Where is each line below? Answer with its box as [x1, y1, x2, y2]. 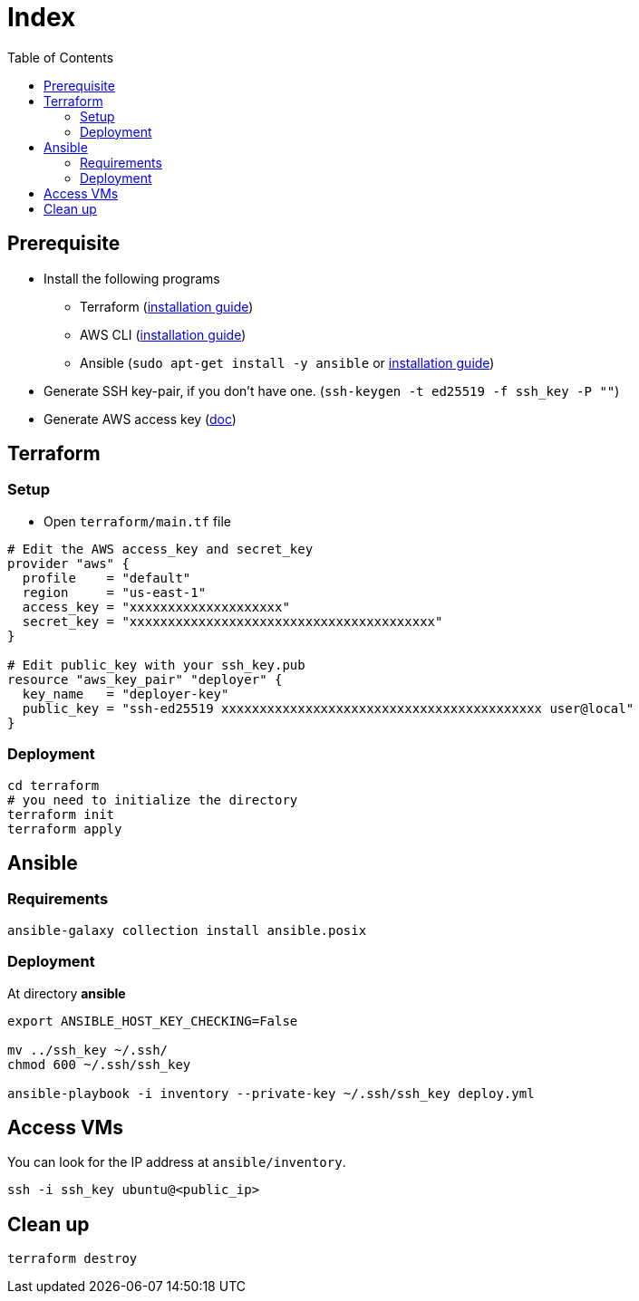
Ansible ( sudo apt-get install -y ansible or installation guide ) [80, 354, 495, 371]
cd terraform [7, 777, 100, 793]
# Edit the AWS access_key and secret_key [7, 541, 314, 556]
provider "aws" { [7, 555, 130, 571]
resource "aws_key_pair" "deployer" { [7, 671, 283, 687]
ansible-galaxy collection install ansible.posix [7, 922, 367, 938]
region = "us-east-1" [22, 584, 207, 600]
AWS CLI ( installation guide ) [80, 326, 247, 342]
